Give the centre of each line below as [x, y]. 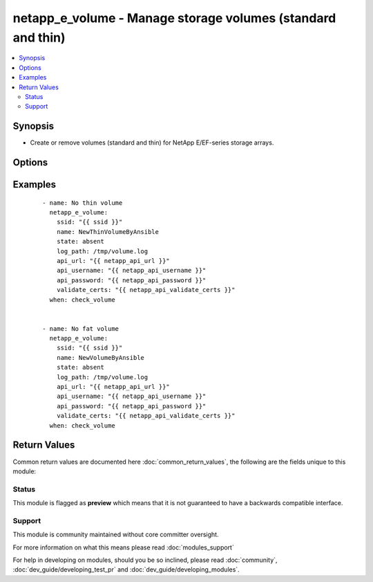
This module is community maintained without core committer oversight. [116, 535]
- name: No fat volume [81, 328]
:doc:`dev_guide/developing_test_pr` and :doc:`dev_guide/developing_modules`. [126, 570]
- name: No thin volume [83, 203]
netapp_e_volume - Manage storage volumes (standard [174, 18]
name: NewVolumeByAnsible [101, 357]
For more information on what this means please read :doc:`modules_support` [123, 547]
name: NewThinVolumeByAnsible [107, 231]
